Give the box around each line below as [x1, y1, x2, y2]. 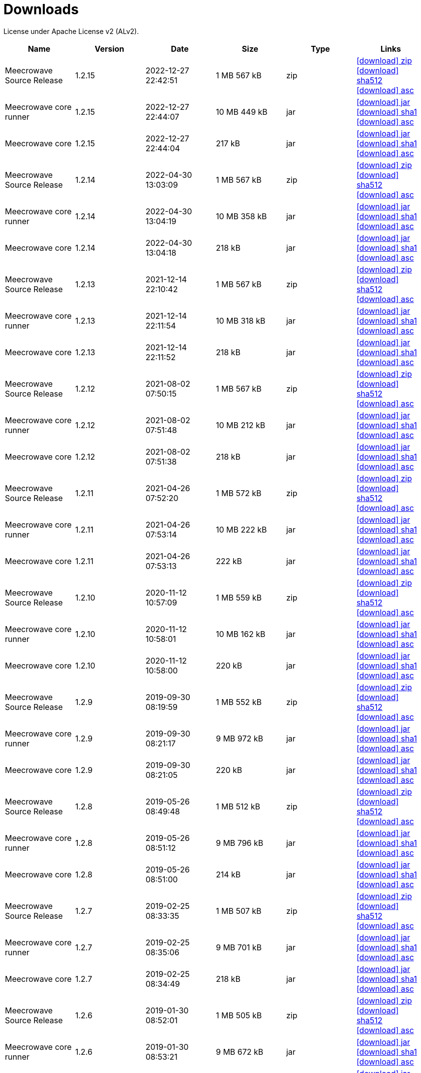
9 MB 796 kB [215, 838, 264, 848]
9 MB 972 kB [215, 733, 263, 743]
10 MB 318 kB [215, 315, 266, 326]
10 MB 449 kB [215, 106, 268, 117]
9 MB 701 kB [215, 942, 262, 952]
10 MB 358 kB [215, 211, 267, 221]
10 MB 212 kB [215, 420, 266, 430]
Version [94, 43, 124, 54]
